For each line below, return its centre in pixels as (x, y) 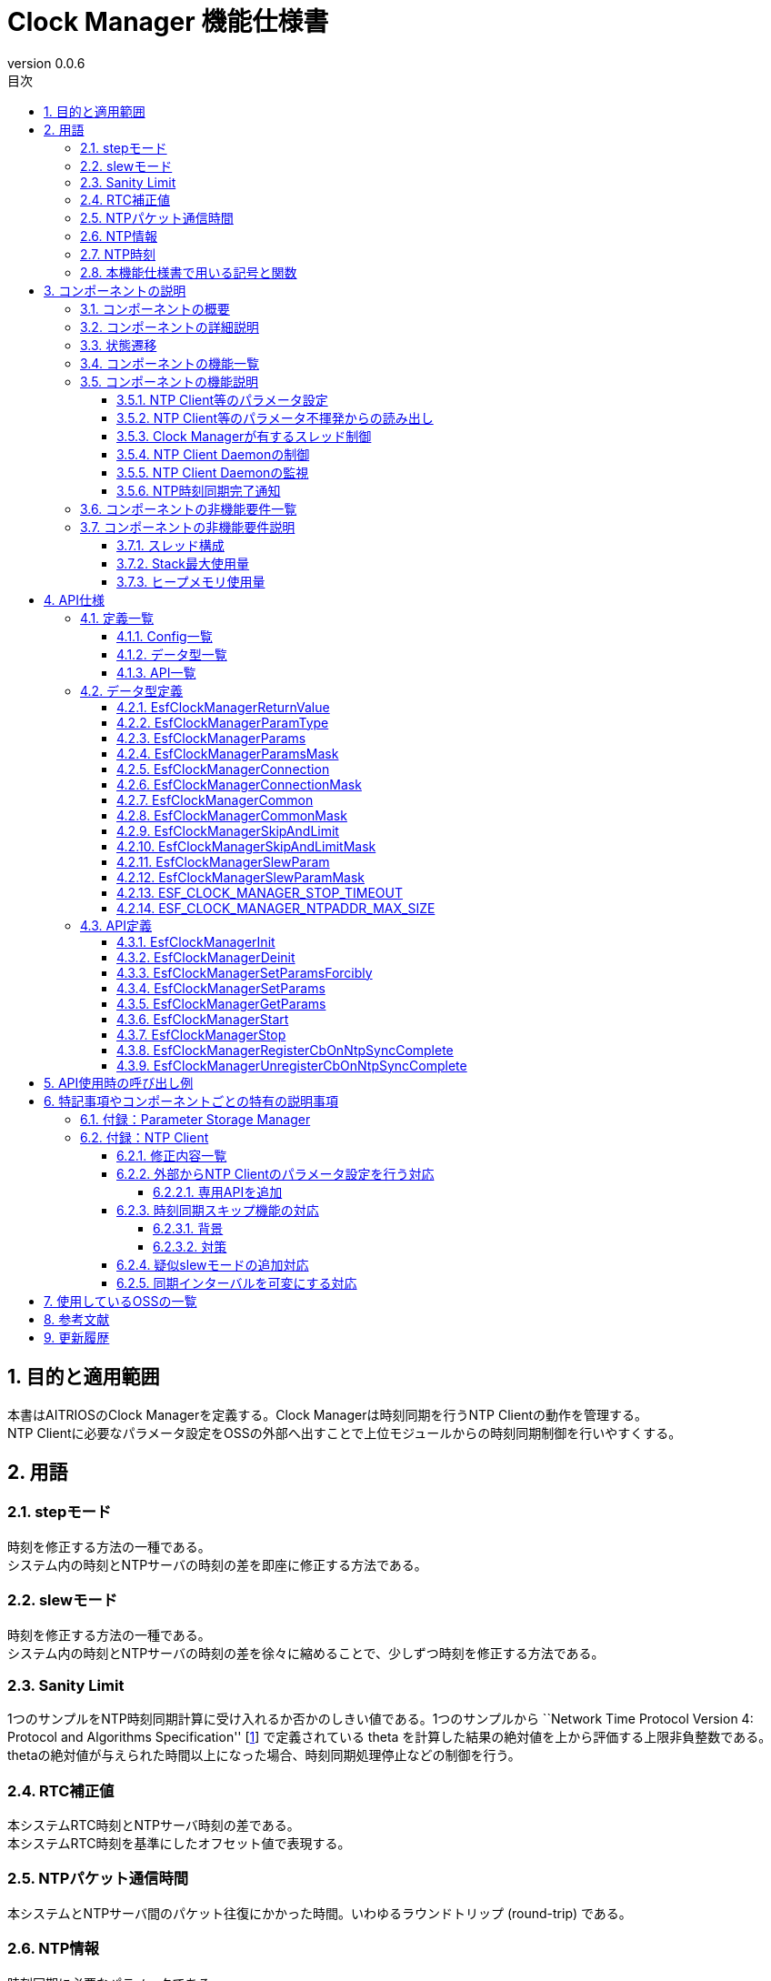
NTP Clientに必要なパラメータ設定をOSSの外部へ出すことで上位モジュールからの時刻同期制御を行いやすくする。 (345, 1433)
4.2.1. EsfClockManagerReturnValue (223, 707)
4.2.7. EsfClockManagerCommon (215, 799)
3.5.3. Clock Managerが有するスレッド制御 (244, 436)
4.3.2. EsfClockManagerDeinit (206, 957)
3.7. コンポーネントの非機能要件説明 (188, 527)
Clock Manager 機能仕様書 (168, 22)
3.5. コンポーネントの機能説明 (170, 381)
